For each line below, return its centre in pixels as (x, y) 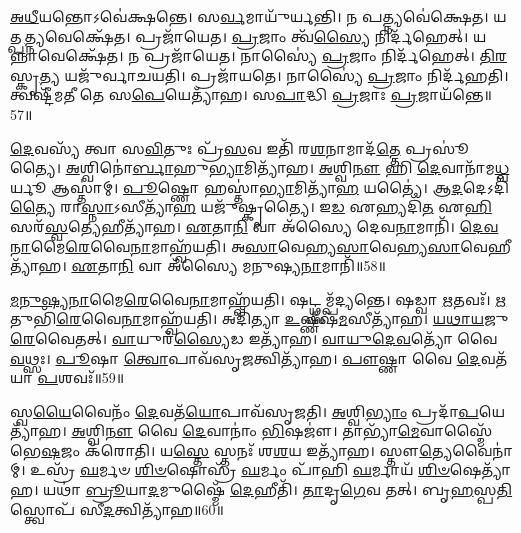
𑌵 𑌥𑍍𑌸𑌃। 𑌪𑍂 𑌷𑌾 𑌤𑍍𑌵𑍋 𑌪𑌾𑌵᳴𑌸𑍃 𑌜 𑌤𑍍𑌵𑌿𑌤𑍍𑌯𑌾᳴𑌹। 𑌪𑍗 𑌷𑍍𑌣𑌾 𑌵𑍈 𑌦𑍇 (245, 357)
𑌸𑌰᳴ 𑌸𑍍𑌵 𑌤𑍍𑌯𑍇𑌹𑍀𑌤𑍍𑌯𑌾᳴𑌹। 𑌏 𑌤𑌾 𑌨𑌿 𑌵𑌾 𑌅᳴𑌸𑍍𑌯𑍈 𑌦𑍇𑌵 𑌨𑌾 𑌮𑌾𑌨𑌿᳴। (232, 225)
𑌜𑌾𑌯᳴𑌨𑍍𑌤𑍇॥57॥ (454, 94)
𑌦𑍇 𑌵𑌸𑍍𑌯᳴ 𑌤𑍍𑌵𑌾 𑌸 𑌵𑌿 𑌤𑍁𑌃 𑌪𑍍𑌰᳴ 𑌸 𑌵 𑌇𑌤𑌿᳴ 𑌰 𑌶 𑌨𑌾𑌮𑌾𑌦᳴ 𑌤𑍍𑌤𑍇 (205, 147)
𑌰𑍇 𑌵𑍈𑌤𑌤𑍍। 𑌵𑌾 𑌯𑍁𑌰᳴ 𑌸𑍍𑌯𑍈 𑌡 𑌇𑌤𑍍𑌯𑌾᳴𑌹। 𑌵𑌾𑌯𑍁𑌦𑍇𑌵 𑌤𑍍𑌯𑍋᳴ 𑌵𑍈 (254, 337)
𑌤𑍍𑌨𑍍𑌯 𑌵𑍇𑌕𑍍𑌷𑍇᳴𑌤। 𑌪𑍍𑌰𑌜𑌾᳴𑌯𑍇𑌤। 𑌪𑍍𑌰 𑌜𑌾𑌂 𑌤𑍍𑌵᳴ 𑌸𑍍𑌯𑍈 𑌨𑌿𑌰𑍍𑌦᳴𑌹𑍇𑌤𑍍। (246, 35)
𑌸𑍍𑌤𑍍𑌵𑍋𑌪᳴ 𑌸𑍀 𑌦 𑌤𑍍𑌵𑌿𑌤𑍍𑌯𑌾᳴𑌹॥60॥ (117, 508)
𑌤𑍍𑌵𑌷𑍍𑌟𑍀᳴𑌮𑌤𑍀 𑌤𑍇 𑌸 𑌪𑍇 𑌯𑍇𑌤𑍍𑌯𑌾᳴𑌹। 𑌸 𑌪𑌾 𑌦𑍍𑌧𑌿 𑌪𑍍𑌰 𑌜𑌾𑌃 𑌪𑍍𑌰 (214, 94)
